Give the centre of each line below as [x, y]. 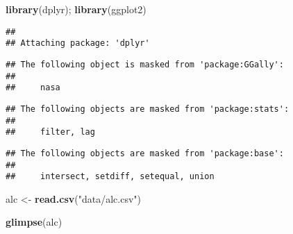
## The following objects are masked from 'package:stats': [148, 109]
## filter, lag [50, 132]
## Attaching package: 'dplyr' [78, 43]
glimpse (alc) [34, 222]
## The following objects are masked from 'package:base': [145, 153]
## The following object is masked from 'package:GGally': [145, 64]
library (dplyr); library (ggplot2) [76, 9]
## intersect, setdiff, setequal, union [110, 177]
